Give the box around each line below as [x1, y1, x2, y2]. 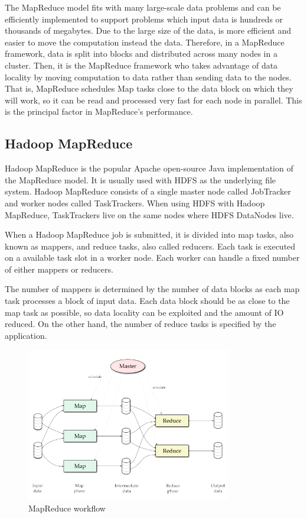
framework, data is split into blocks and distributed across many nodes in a [5, 47, 277, 60]
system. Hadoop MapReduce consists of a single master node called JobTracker [5, 185, 291, 198]
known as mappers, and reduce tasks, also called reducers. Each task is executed [5, 239, 296, 252]
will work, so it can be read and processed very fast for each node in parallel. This [5, 93, 302, 106]
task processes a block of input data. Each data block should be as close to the [5, 294, 290, 307]
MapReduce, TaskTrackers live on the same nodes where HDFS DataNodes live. [5, 208, 294, 221]
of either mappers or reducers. [5, 263, 113, 275]
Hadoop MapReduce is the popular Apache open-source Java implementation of [5, 162, 293, 174]
